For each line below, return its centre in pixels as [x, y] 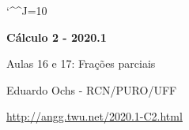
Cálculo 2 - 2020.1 [57, 37]
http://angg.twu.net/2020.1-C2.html [94, 116]
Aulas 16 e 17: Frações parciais [81, 63]
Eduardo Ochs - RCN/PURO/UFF [92, 89]
